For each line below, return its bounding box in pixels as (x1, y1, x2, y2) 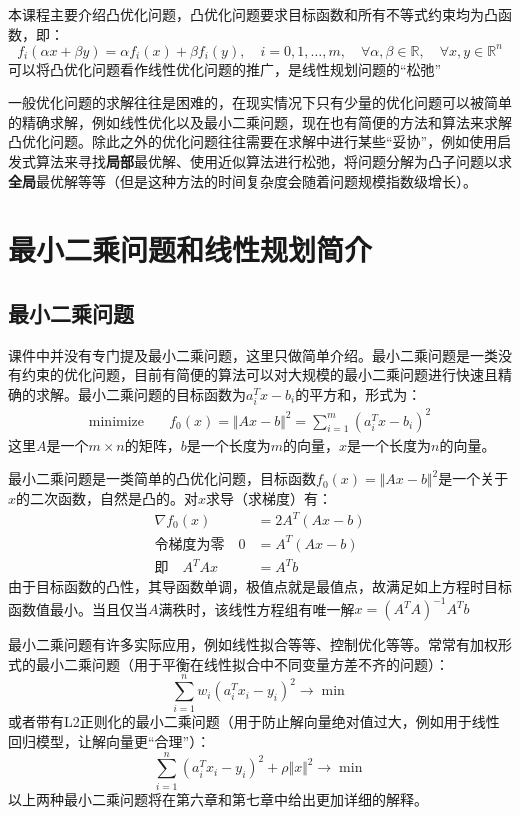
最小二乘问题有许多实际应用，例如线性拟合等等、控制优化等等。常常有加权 (8, 634, 498, 655)
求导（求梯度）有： (206, 487, 333, 508)
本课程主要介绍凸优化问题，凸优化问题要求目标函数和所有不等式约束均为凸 (8, 4, 498, 24)
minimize (88, 414, 145, 429)
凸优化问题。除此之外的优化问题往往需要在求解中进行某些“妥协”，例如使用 (8, 131, 498, 152)
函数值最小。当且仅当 (8, 598, 148, 619)
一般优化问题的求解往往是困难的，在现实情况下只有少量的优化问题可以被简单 (8, 92, 512, 113)
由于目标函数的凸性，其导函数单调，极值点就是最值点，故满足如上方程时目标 (8, 576, 512, 597)
